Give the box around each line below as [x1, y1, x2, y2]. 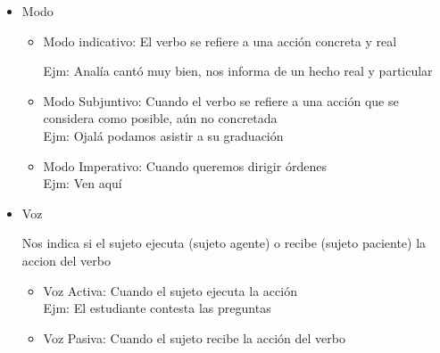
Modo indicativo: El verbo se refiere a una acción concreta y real [43, 31, 397, 50]
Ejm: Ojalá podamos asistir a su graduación [43, 126, 284, 144]
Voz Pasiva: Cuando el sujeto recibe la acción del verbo [43, 328, 345, 347]
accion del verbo [21, 250, 112, 269]
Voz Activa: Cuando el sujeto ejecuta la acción [43, 281, 297, 300]
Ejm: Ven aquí [43, 174, 122, 193]
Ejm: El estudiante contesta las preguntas [43, 299, 271, 317]
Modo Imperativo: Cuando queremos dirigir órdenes [43, 156, 327, 175]
